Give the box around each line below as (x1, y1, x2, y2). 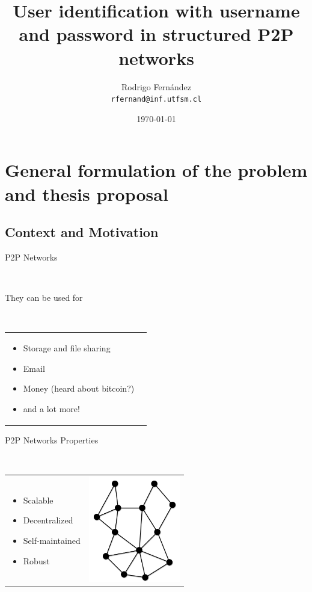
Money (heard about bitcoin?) (23, 382, 135, 395)
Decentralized (23, 514, 73, 526)
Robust (23, 554, 50, 567)
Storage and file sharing (23, 342, 111, 354)
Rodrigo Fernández (121, 80, 191, 93)
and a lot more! (23, 402, 80, 415)
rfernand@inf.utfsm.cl (111, 95, 202, 104)
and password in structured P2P (19, 22, 294, 46)
